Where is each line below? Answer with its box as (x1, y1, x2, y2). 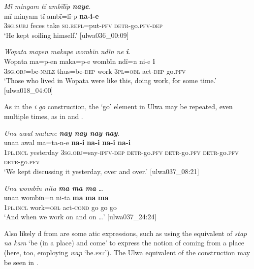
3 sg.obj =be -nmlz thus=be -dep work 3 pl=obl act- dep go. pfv (4, 65, 186, 76)
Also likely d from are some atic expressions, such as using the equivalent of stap (4, 228, 247, 238)
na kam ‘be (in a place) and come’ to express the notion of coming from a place (4, 238, 244, 248)
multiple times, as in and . (4, 111, 83, 121)
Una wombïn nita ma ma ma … (4, 182, 103, 193)
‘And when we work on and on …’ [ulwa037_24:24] (4, 211, 157, 222)
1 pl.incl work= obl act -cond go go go (4, 202, 117, 212)
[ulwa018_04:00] (4, 85, 53, 95)
